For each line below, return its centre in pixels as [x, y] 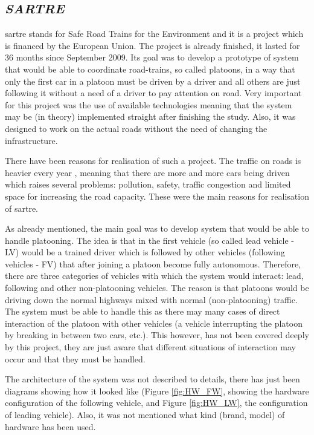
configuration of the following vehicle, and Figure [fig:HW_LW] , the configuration [156, 403]
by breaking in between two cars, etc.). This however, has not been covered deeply [157, 335]
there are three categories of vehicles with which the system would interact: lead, [154, 276]
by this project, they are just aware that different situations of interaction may [150, 347]
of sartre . [22, 208]
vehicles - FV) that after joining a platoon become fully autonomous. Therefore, [153, 263]
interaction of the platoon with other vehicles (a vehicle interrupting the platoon [154, 323]
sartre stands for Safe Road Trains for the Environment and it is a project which [154, 34]
